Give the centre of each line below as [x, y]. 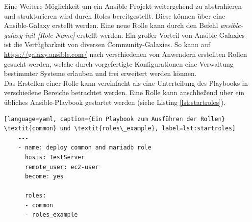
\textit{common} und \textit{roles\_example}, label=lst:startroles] [120, 129]
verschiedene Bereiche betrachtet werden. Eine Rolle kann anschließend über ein [124, 92]
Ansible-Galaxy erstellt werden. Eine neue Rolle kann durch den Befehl [111, 25]
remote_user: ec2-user [62, 167]
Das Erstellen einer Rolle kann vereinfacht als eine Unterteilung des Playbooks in [126, 83]
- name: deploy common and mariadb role [85, 148]
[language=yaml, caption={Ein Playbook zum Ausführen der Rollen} [115, 119]
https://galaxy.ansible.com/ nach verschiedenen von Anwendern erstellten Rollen [126, 54]
